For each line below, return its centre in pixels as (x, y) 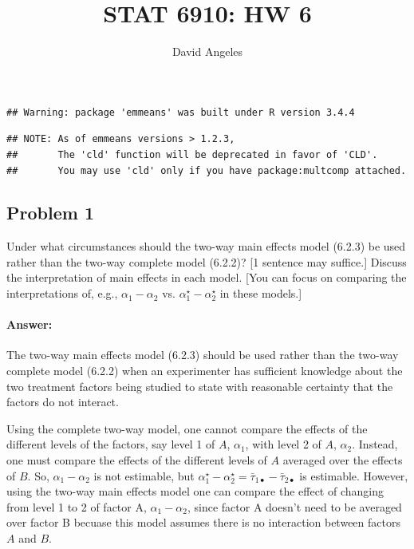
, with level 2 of (283, 444)
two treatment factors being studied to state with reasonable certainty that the (200, 386)
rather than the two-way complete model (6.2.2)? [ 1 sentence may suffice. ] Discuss (207, 261)
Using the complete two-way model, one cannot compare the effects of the (187, 428)
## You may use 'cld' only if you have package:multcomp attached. (207, 170)
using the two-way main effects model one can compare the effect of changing (195, 491)
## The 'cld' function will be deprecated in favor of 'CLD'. (192, 154)
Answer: (30, 324)
